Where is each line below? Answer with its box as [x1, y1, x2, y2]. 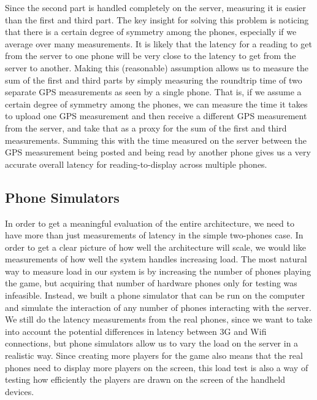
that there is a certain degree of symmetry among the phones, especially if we [5, 25, 297, 38]
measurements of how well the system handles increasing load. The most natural [5, 253, 307, 265]
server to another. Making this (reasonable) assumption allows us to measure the [5, 61, 309, 74]
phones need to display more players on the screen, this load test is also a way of [5, 361, 308, 374]
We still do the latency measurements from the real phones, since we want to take [5, 313, 313, 326]
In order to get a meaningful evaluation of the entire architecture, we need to [5, 216, 294, 229]
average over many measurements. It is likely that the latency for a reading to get [5, 37, 312, 50]
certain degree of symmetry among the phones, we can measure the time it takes [5, 97, 308, 110]
